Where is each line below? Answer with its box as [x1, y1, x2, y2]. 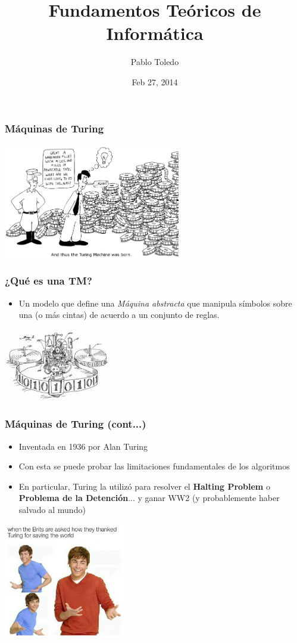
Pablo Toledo [130, 55, 179, 68]
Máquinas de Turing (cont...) [5, 416, 146, 431]
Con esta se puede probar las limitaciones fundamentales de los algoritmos [18, 460, 290, 472]
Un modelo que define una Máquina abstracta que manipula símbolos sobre [18, 296, 292, 309]
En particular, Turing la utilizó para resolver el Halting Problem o [18, 480, 270, 492]
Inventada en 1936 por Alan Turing [18, 440, 148, 452]
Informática [106, 21, 204, 45]
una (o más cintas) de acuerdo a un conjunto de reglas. [18, 308, 220, 321]
